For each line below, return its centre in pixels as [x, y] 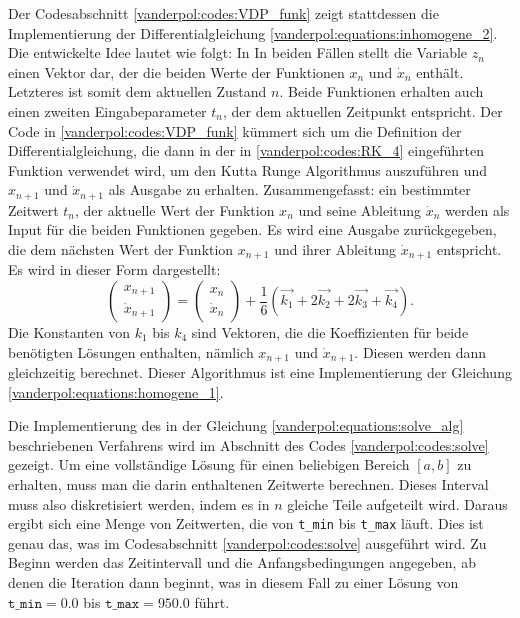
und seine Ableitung [360, 209]
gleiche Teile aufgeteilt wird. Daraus [397, 503]
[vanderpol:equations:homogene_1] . [116, 391]
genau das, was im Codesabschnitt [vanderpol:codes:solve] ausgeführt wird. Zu [247, 542]
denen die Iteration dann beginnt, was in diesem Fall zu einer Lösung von [233, 582]
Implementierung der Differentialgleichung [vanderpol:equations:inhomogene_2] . [253, 32]
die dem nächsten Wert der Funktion [121, 248]
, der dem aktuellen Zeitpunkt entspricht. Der [363, 110]
